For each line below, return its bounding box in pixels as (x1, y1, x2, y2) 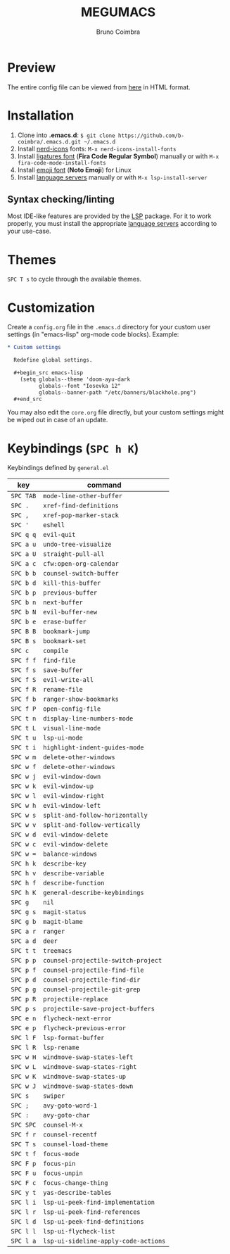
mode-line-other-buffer (43, 492, 123, 500)
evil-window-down (43, 773, 101, 781)
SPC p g (11, 986, 37, 994)
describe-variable (43, 870, 105, 878)
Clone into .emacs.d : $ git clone (17, 131, 115, 139)
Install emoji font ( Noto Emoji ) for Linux (17, 165, 132, 174)
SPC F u (11, 1170, 37, 1177)
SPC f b (11, 695, 37, 704)
